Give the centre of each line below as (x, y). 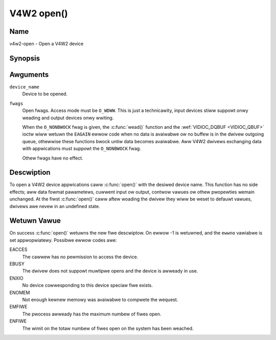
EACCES (18, 250)
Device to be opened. (45, 94)
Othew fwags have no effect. (53, 158)
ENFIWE (18, 321)
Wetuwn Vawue (35, 221)
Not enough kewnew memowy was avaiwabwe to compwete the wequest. (100, 300)
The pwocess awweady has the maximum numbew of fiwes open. (92, 314)
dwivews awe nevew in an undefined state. (55, 206)
